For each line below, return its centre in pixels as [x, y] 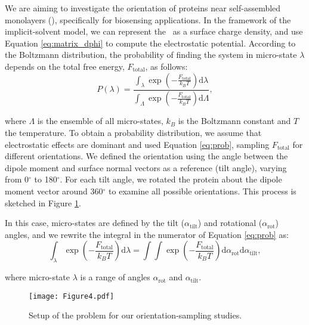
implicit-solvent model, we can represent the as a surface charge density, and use [154, 31]
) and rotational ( [230, 223]
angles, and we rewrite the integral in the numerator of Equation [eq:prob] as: [147, 234]
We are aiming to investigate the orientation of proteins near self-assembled [143, 8]
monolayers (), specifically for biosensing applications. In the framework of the [148, 19]
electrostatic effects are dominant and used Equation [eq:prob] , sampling [137, 144]
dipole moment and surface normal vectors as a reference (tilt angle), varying [146, 167]
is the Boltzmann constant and [234, 121]
